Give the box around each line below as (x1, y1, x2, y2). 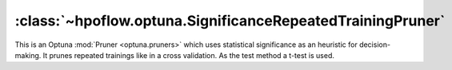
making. (14, 50, 42, 60)
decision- (358, 40, 391, 49)
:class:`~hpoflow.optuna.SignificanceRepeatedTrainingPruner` (14, 12, 446, 29)
